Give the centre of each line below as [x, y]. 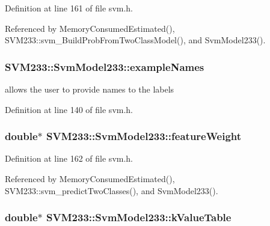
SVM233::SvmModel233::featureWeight [144, 136]
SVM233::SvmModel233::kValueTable [139, 217]
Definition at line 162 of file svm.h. [69, 158]
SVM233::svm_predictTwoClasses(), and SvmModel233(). [112, 190]
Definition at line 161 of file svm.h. [69, 8]
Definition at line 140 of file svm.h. [69, 109]
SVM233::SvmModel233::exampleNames [105, 66]
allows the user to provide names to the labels [90, 89]
